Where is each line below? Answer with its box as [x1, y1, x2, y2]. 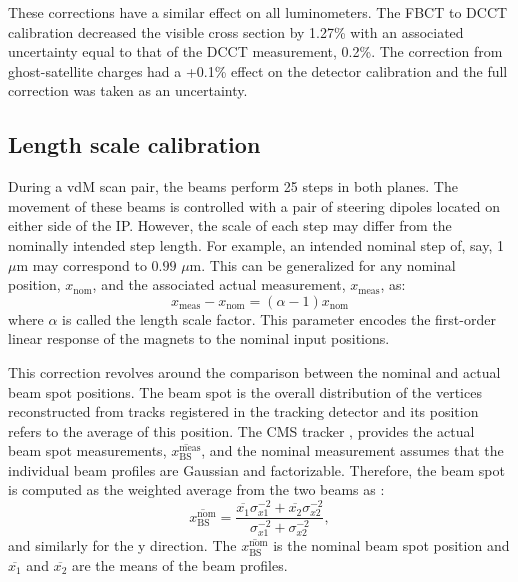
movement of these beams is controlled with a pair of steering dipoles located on [8, 195, 501, 216]
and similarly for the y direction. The [8, 535, 237, 556]
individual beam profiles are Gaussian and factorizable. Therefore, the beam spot [8, 459, 505, 480]
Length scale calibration [8, 129, 261, 160]
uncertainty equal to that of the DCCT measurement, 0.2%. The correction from [8, 41, 503, 62]
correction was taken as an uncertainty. [8, 80, 248, 101]
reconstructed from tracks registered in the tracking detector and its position [8, 401, 479, 422]
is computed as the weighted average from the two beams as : [8, 479, 385, 500]
